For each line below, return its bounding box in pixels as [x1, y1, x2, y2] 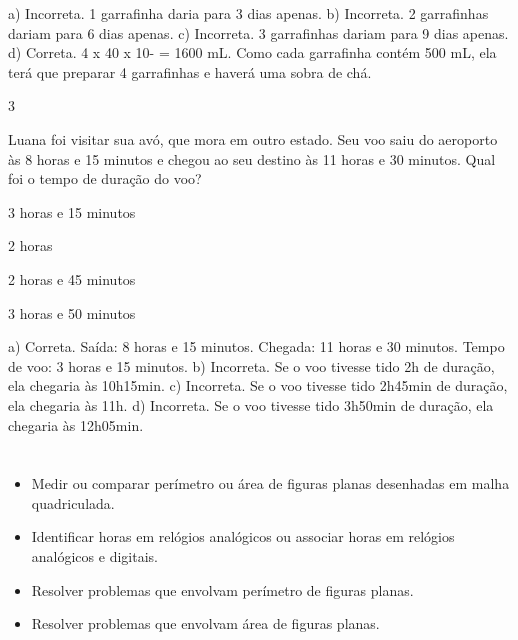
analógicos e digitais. [31, 546, 158, 567]
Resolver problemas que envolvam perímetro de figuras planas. [31, 579, 414, 600]
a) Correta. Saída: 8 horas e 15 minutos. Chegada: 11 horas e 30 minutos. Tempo [8, 336, 505, 357]
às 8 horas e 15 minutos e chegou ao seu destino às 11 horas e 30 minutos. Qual [8, 148, 496, 169]
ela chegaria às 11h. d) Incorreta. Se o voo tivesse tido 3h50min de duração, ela [8, 394, 494, 415]
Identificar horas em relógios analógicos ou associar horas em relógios [31, 526, 455, 547]
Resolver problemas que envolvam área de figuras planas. [31, 613, 380, 634]
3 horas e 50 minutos [8, 302, 136, 323]
